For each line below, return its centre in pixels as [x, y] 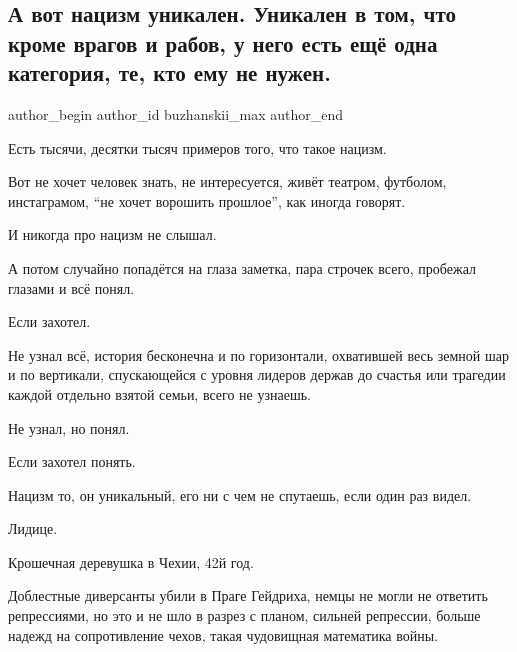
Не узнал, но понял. [69, 427]
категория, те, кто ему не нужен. [169, 72]
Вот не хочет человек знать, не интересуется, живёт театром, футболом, [227, 181]
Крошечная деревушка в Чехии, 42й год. [131, 561]
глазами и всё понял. [71, 287]
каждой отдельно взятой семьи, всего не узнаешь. [159, 393]
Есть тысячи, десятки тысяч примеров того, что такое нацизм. [197, 147]
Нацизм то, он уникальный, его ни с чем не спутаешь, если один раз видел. [240, 494]
